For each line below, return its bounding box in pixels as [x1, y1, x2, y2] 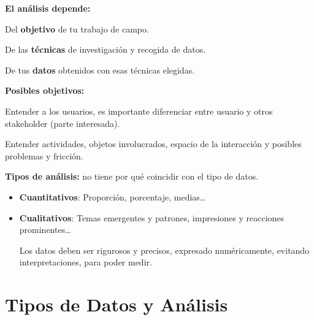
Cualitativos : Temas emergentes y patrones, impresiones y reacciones [19, 211, 285, 224]
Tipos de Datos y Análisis [5, 292, 228, 317]
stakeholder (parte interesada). [5, 116, 120, 129]
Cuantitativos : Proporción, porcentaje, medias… [19, 190, 206, 203]
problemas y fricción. [5, 149, 83, 162]
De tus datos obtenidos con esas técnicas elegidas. [5, 63, 195, 76]
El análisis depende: [5, 2, 91, 14]
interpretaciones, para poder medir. [19, 256, 152, 269]
